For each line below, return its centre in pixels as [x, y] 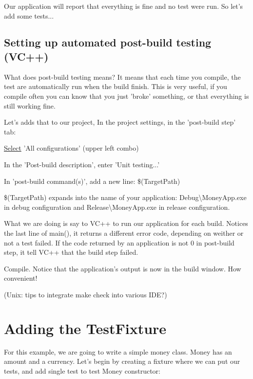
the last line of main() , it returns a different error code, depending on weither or [124, 233]
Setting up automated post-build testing [108, 42]
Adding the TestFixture [85, 328]
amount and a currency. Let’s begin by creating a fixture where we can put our [122, 361]
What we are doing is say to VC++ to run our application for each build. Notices [126, 223]
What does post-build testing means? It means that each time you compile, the [122, 77]
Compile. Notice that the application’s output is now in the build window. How [123, 268]
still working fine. [30, 105]
